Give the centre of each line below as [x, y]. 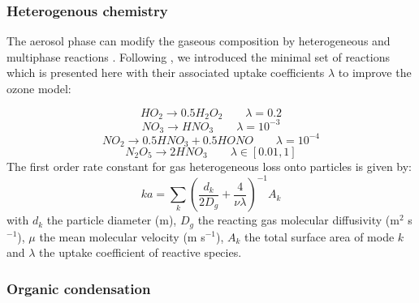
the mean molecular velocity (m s [122, 236]
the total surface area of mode [320, 236]
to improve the [375, 73]
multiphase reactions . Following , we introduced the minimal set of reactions [198, 56]
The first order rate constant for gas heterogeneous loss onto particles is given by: [209, 166]
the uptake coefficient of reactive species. [140, 252]
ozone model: [39, 88]
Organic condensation [79, 288]
